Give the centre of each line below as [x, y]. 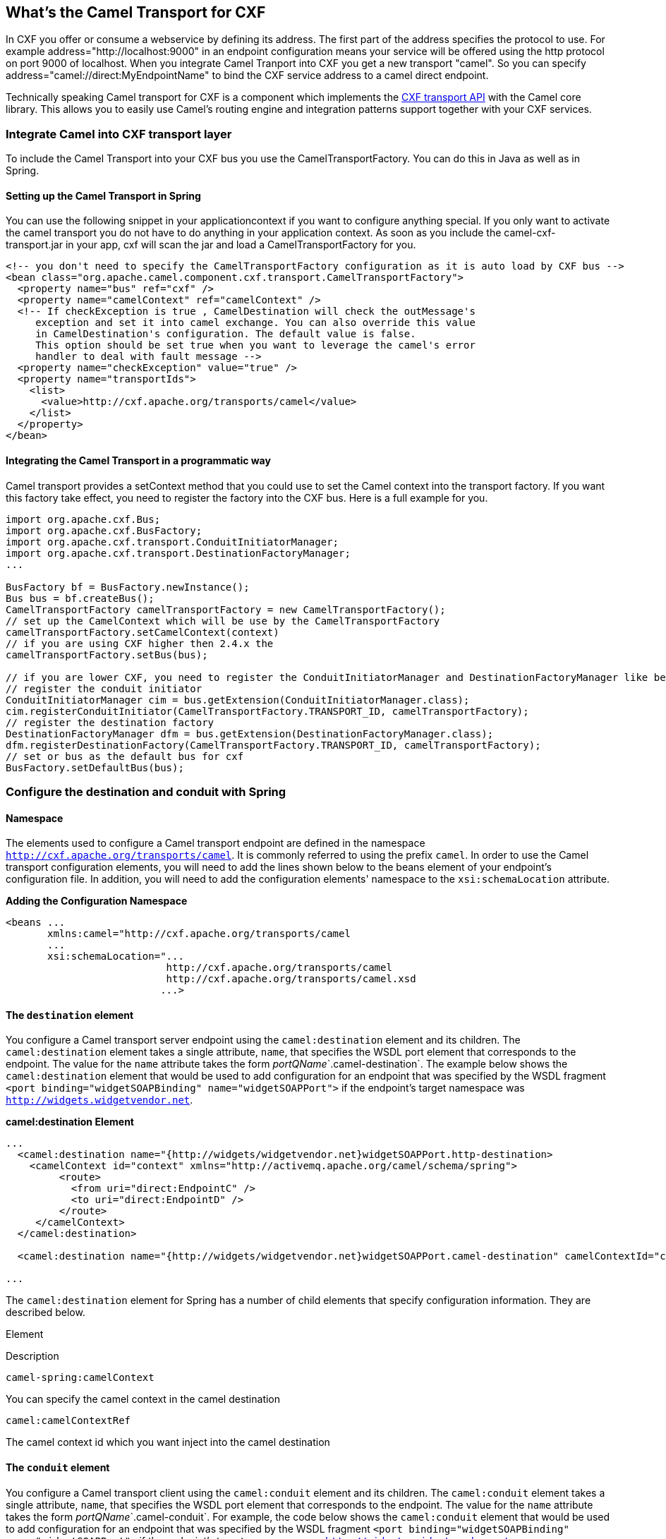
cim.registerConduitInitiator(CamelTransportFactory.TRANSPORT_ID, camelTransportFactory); [267, 711]
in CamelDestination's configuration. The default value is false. [226, 334]
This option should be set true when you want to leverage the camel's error [255, 345]
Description [32, 1356]
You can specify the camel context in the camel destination [143, 1399]
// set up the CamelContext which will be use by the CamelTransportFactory [223, 621]
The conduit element [58, 1468]
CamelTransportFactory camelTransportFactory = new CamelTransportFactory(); [226, 609]
